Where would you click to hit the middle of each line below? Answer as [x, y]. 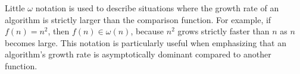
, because [147, 31]
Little [15, 8]
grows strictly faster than [224, 31]
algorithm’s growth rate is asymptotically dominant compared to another [138, 54]
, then [59, 31]
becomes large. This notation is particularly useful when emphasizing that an [146, 42]
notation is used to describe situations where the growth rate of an [157, 8]
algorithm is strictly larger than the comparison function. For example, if [138, 19]
